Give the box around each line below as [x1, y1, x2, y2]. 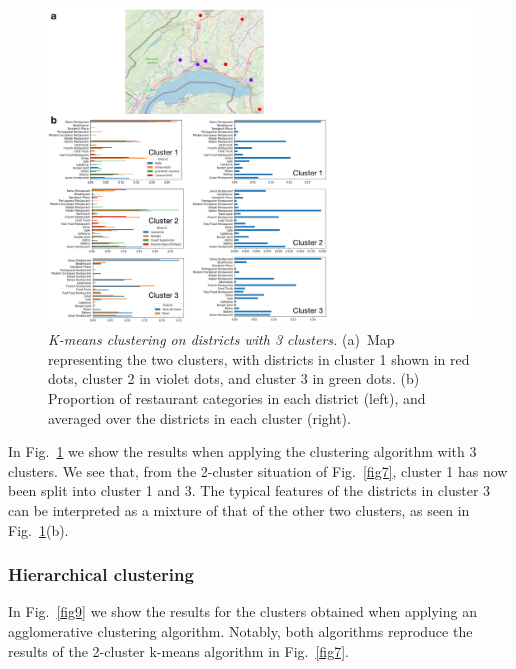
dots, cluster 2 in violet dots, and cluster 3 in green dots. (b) [48, 368, 420, 389]
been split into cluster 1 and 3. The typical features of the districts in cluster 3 [8, 480, 491, 501]
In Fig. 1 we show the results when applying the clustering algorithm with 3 [8, 441, 477, 462]
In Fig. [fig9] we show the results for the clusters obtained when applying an [8, 601, 477, 622]
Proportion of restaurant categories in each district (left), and [48, 387, 426, 408]
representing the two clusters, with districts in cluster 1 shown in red [48, 348, 470, 369]
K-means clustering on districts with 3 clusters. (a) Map [48, 329, 395, 350]
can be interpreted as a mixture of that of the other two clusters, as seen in [8, 499, 470, 520]
